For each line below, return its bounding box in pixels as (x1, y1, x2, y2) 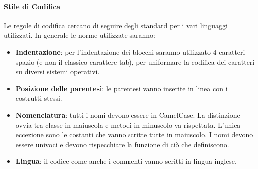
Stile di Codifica (4, 1, 61, 11)
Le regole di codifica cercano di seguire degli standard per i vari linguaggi (4, 20, 228, 30)
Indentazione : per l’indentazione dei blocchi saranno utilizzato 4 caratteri (15, 46, 245, 57)
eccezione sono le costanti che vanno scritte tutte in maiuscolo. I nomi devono (15, 129, 253, 140)
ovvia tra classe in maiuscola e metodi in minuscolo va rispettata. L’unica (15, 119, 241, 130)
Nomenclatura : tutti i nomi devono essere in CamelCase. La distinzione (15, 109, 240, 120)
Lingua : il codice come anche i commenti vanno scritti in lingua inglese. (15, 156, 237, 166)
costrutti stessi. (15, 93, 62, 103)
